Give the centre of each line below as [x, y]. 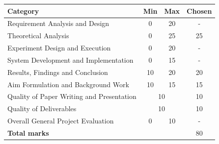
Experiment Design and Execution [59, 48]
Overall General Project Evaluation [61, 121]
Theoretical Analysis [38, 36]
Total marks [28, 132]
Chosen [199, 11]
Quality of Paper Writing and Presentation [72, 96]
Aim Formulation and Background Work [68, 84]
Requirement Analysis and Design [58, 23]
